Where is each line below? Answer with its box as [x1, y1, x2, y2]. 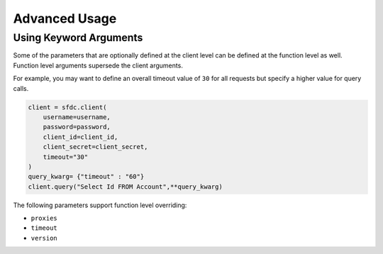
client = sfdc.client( [28, 103, 107, 111]
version [30, 234, 58, 242]
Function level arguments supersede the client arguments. [13, 61, 184, 70]
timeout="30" [43, 153, 89, 161]
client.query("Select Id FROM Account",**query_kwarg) [28, 182, 223, 191]
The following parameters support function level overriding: [13, 201, 187, 209]
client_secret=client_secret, [43, 143, 148, 151]
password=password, [43, 123, 111, 131]
